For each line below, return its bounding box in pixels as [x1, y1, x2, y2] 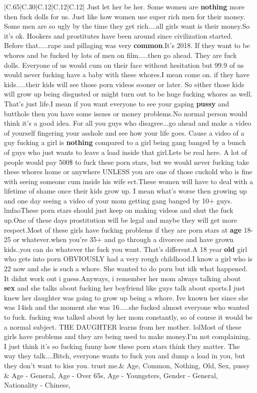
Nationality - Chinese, [4, 380, 71, 390]
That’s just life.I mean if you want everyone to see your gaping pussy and [4, 98, 229, 108]
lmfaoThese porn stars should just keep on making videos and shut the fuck [4, 205, 233, 215]
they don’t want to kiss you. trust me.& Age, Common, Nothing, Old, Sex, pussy [4, 360, 250, 370]
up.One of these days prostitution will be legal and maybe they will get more [4, 215, 237, 225]
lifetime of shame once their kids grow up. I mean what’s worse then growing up [4, 186, 247, 196]
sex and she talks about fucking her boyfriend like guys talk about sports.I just [4, 283, 245, 293]
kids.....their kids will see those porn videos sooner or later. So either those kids [4, 79, 245, 89]
